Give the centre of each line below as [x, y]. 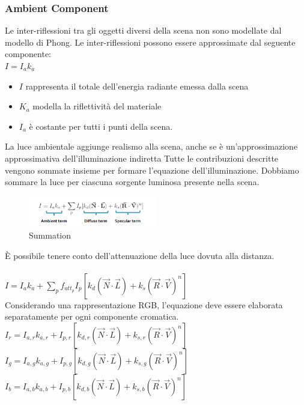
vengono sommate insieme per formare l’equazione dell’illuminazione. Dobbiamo [152, 170]
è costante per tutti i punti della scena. [101, 126]
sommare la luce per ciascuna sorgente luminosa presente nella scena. [132, 182]
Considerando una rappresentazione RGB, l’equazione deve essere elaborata [144, 304]
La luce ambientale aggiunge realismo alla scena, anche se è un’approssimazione [151, 146]
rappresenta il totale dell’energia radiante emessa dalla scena [137, 86]
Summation [50, 235]
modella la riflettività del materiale [97, 106]
